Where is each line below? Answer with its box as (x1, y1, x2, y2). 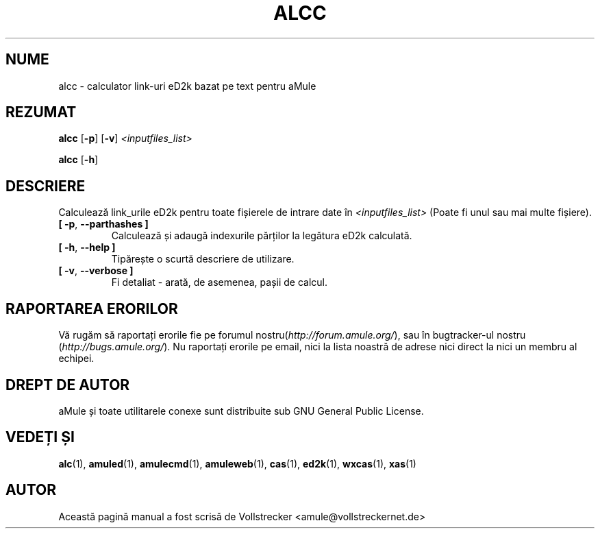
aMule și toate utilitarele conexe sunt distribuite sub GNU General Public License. (58, 404, 424, 417)
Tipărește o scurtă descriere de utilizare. (111, 253, 295, 265)
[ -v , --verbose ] (58, 265, 134, 277)
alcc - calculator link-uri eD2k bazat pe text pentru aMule (58, 80, 316, 92)
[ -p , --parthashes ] (58, 218, 149, 230)
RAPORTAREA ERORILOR (5, 300, 178, 317)
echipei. (58, 352, 95, 365)
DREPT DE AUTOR (5, 376, 130, 393)
